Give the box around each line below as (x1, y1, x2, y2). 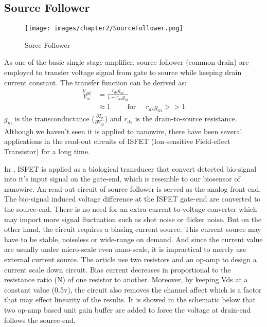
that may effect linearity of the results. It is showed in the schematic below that (4, 294, 256, 305)
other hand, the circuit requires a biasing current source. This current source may (4, 224, 261, 234)
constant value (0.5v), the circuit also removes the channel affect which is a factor (4, 284, 262, 295)
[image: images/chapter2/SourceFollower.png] (25, 25, 183, 32)
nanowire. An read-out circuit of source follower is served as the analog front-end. (4, 183, 261, 194)
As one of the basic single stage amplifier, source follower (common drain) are (4, 57, 249, 67)
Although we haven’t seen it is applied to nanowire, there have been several (4, 125, 242, 136)
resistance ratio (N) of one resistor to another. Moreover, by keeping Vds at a (4, 274, 248, 285)
